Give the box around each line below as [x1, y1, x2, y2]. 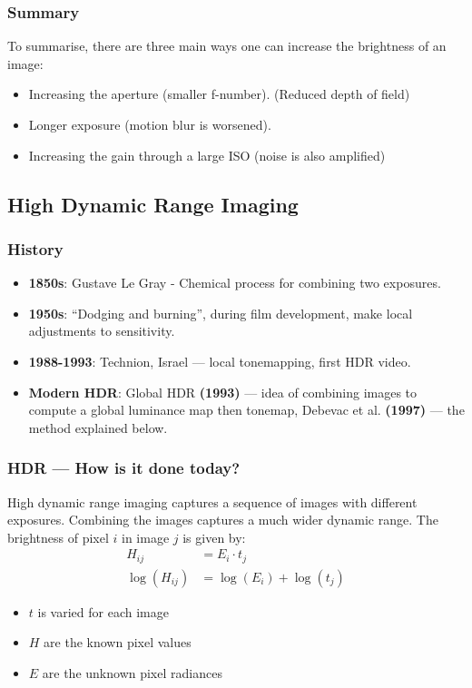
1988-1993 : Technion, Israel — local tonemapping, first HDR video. [28, 351, 411, 370]
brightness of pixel [7, 527, 109, 546]
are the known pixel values [44, 633, 192, 652]
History [7, 237, 64, 260]
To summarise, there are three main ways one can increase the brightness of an [7, 36, 447, 55]
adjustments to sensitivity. [28, 321, 175, 340]
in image [121, 527, 170, 546]
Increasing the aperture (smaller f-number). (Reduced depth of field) [28, 84, 410, 103]
